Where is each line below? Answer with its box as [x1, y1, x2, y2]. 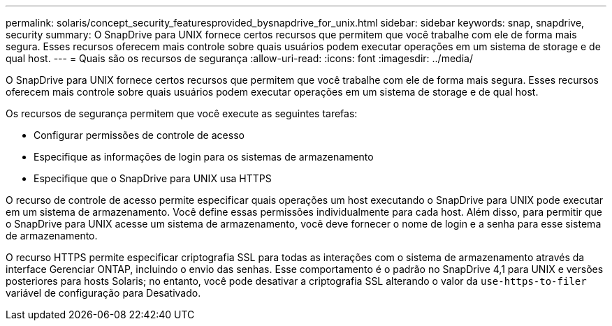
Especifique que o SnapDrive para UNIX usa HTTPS [34, 172, 272, 184]
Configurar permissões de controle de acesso [34, 129, 245, 141]
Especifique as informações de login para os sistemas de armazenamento [34, 151, 374, 163]
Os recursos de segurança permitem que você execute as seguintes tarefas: [6, 108, 358, 119]
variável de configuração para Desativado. [6, 287, 201, 299]
